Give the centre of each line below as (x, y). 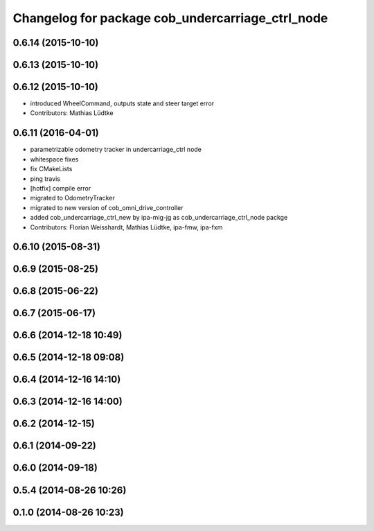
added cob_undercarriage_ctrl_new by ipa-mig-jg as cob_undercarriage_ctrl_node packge (159, 218)
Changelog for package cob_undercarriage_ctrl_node (170, 18)
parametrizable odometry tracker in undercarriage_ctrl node (116, 150)
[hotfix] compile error (61, 188)
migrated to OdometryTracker (73, 198)
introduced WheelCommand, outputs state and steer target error (122, 103)
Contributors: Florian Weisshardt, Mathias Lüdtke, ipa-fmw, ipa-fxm (126, 227)
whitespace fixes (54, 159)
